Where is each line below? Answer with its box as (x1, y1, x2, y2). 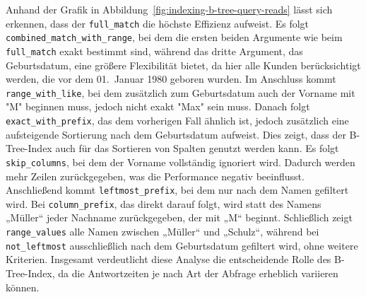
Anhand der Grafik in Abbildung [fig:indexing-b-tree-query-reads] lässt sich (6, 2, 333, 16)
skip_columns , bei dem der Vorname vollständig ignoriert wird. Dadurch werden (6, 154, 355, 169)
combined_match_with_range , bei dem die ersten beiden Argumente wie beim (6, 30, 343, 45)
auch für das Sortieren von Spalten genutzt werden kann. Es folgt (55, 141, 339, 156)
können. (6, 279, 40, 294)
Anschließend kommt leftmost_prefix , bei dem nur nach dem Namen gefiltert (6, 182, 349, 197)
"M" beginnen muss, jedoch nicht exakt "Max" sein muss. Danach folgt (6, 99, 310, 114)
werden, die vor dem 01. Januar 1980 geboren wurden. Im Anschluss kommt (6, 71, 336, 86)
